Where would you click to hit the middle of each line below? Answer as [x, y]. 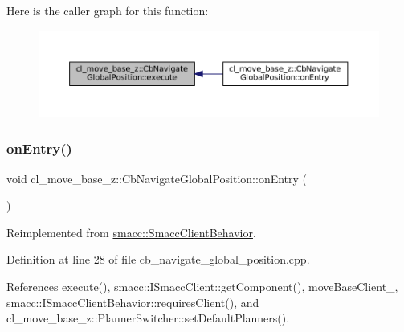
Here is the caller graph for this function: [108, 10]
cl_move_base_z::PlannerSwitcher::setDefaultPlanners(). [148, 318]
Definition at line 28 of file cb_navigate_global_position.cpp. [158, 259]
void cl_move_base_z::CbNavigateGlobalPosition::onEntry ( [157, 178]
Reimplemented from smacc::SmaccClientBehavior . [131, 232]
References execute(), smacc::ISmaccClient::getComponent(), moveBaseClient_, [202, 286]
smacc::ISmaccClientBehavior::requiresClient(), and [133, 302]
